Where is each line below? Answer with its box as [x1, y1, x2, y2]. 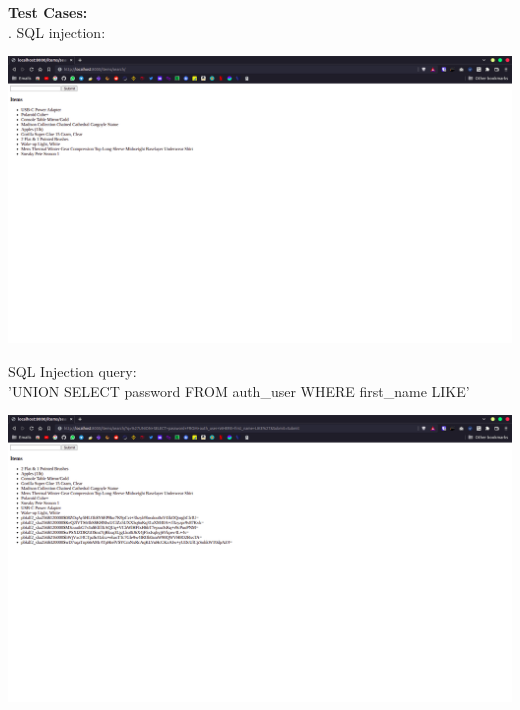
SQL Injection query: [8, 360, 137, 381]
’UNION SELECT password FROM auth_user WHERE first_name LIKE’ [8, 380, 470, 401]
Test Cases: [8, 2, 88, 23]
